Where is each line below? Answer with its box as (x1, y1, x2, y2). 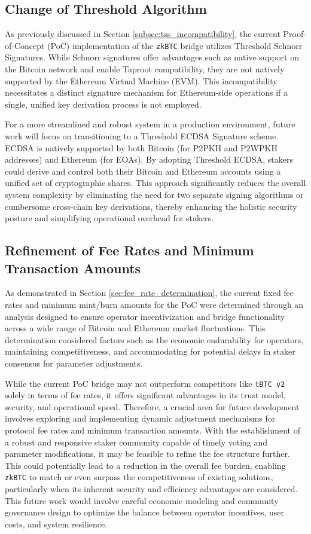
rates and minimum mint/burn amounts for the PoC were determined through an (5, 298, 304, 310)
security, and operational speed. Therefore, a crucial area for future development (5, 400, 300, 413)
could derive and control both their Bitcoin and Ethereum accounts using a (5, 164, 281, 177)
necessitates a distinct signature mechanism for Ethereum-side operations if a (5, 86, 288, 99)
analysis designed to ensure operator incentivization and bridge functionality (5, 310, 285, 322)
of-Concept (5, 39, 45, 51)
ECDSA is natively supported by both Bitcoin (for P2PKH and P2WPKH (5, 141, 278, 154)
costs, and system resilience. (5, 517, 108, 530)
